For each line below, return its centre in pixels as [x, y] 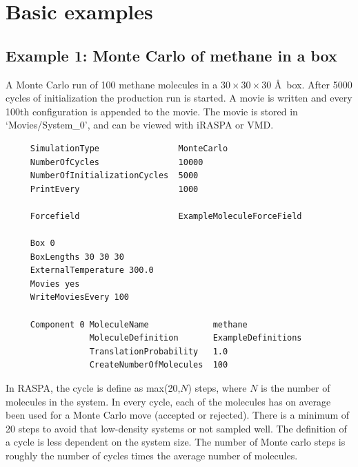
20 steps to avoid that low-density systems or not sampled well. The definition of [176, 428]
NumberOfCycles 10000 [117, 162]
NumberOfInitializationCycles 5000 [114, 176]
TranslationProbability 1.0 [159, 351]
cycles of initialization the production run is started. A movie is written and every [179, 98]
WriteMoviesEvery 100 [79, 297]
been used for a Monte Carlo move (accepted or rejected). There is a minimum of [178, 415]
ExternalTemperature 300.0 [92, 270]
